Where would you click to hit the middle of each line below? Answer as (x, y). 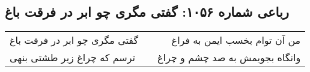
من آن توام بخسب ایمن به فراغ (236, 40)
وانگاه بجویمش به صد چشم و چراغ (229, 58)
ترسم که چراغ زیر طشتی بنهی (73, 58)
